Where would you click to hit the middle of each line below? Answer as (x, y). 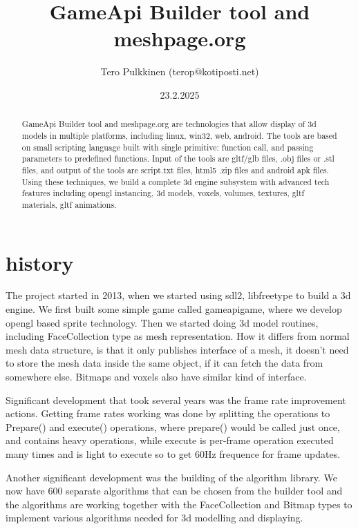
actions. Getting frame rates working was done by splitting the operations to (168, 413)
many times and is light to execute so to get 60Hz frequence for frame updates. (173, 454)
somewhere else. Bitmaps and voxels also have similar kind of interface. (156, 377)
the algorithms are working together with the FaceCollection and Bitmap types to (179, 504)
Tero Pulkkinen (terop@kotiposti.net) (180, 71)
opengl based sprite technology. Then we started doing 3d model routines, (162, 322)
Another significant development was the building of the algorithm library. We (171, 477)
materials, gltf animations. (69, 204)
